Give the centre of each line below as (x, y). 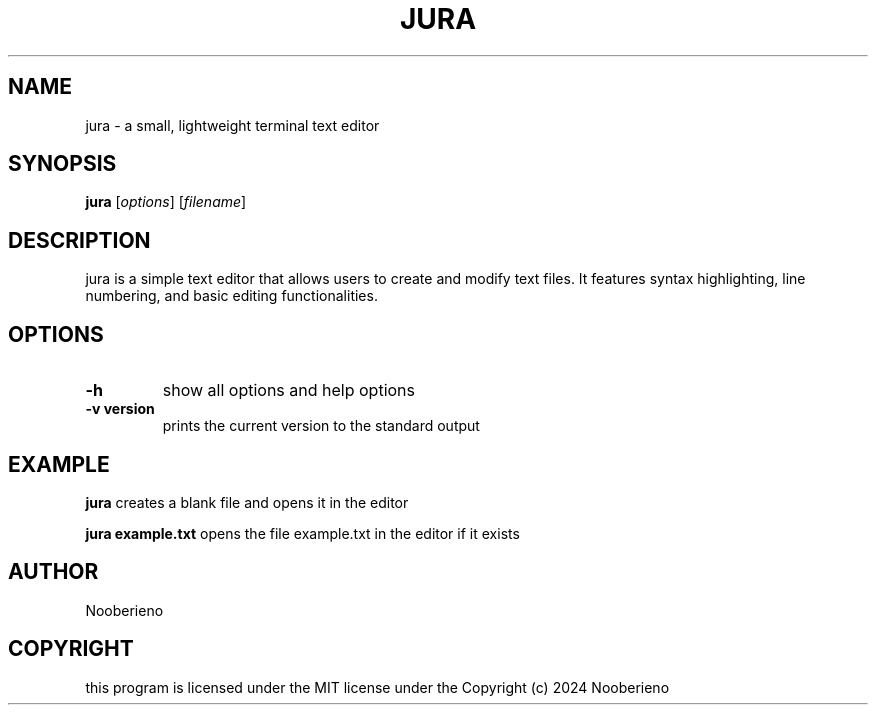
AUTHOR (53, 572)
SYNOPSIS (62, 164)
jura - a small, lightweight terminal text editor (232, 125)
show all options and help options (288, 390)
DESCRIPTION (79, 240)
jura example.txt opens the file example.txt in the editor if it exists (302, 533)
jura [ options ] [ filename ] (166, 202)
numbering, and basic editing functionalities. (231, 296)
